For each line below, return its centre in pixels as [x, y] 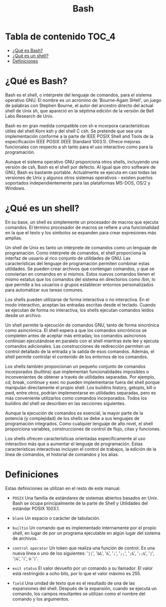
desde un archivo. [24, 315]
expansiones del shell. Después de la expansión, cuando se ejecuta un [84, 588]
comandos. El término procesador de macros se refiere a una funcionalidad [82, 227]
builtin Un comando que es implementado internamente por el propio [84, 527]
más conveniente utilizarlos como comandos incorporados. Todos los [76, 398]
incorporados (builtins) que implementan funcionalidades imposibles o [77, 372]
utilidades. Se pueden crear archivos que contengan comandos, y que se [80, 269]
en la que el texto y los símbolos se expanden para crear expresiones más [81, 232]
